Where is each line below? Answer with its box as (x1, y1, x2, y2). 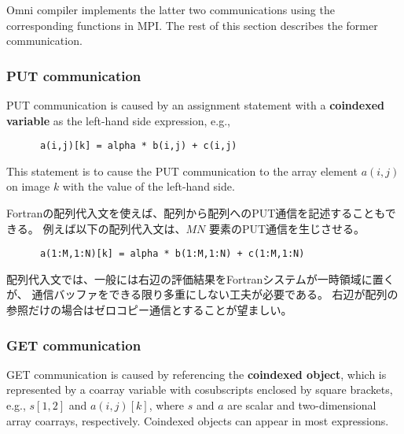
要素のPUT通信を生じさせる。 (208, 220, 365, 236)
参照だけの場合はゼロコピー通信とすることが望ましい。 (6, 302, 292, 318)
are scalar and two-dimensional (227, 397, 376, 414)
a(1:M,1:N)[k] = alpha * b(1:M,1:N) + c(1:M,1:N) (39, 248, 305, 260)
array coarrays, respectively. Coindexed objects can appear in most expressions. (6, 412, 389, 428)
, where (149, 397, 184, 414)
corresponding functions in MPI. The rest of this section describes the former (6, 17, 378, 33)
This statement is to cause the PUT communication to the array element (6, 162, 358, 179)
